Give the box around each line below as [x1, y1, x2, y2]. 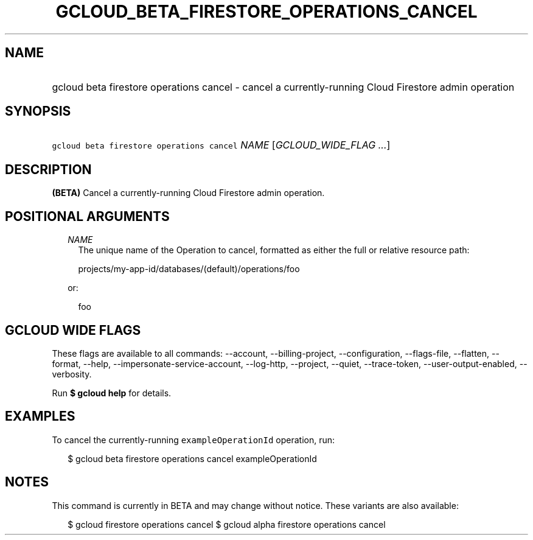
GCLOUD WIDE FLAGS [5, 322, 141, 338]
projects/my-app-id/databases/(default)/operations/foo [78, 264, 300, 275]
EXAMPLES [5, 409, 75, 424]
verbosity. [52, 368, 92, 379]
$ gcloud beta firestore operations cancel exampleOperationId [68, 453, 317, 464]
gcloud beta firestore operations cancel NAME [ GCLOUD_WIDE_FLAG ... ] [52, 139, 391, 152]
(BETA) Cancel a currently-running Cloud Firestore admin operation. [52, 188, 325, 198]
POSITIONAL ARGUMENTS [5, 208, 170, 224]
